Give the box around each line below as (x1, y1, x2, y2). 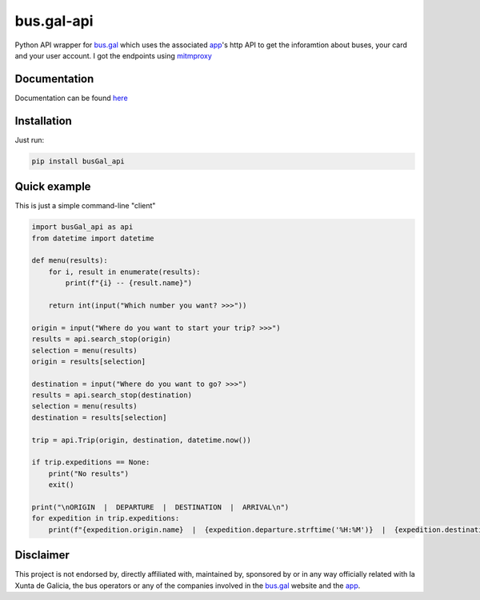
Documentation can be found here (14, 93, 128, 103)
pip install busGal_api (31, 156, 126, 166)
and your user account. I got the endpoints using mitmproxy (14, 50, 212, 60)
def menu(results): (31, 256, 108, 265)
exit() (48, 481, 74, 489)
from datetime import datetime (31, 233, 155, 243)
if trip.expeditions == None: (31, 457, 150, 467)
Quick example (14, 180, 91, 194)
